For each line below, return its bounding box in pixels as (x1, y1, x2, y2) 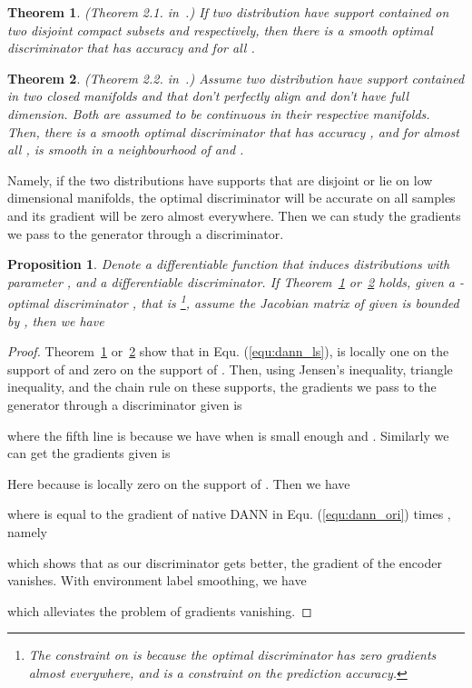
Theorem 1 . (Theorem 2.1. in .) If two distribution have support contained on (7, 3, 449, 21)
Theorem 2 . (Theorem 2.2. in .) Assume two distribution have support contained (7, 68, 465, 87)
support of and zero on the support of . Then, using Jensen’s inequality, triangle (7, 359, 453, 378)
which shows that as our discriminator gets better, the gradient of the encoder (7, 553, 442, 572)
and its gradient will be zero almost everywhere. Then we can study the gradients (7, 205, 461, 224)
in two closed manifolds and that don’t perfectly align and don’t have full (7, 86, 409, 105)
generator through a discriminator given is (7, 394, 242, 414)
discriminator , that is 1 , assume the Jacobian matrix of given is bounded (53, 291, 459, 312)
